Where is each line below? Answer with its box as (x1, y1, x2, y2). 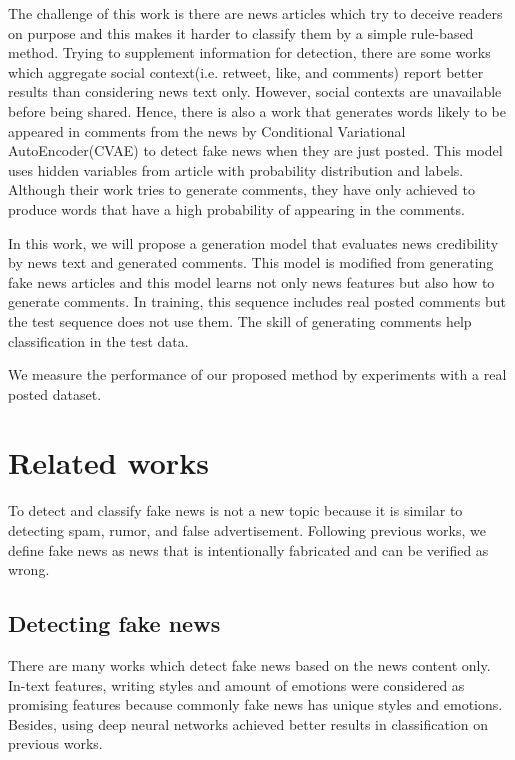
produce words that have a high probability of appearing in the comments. (8, 198, 465, 219)
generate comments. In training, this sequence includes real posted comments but (8, 291, 506, 312)
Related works (8, 442, 209, 483)
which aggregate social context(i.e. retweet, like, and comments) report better (8, 61, 484, 82)
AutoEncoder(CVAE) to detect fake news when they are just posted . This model (8, 140, 503, 161)
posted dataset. (8, 383, 102, 404)
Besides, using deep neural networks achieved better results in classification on (8, 713, 489, 734)
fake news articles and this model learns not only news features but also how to (8, 271, 495, 292)
